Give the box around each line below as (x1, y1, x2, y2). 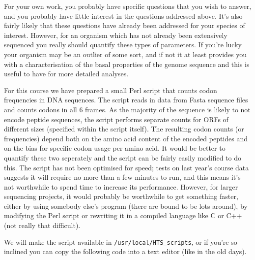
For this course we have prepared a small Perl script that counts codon (4, 85, 217, 95)
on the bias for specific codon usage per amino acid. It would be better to (4, 143, 226, 153)
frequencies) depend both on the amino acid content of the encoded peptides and (4, 133, 248, 143)
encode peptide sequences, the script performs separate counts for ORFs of (4, 114, 228, 124)
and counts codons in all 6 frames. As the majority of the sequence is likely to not (4, 104, 251, 114)
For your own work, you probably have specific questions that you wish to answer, (4, 1, 252, 11)
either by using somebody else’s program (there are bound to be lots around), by (4, 200, 248, 211)
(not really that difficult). (4, 220, 81, 230)
